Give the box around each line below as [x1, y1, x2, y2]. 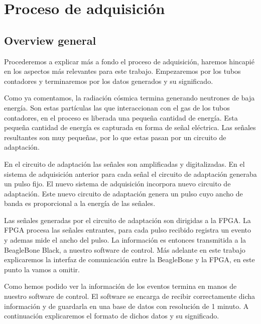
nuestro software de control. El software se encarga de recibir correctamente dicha [4, 291, 255, 301]
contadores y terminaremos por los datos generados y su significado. [4, 75, 213, 86]
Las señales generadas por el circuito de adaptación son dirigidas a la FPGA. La [4, 214, 251, 225]
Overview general [4, 32, 96, 48]
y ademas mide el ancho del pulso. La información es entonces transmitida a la [4, 235, 246, 245]
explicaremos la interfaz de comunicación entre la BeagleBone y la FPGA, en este [4, 254, 255, 265]
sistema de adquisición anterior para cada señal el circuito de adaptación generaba [4, 168, 257, 179]
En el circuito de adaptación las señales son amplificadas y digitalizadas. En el [4, 158, 245, 169]
